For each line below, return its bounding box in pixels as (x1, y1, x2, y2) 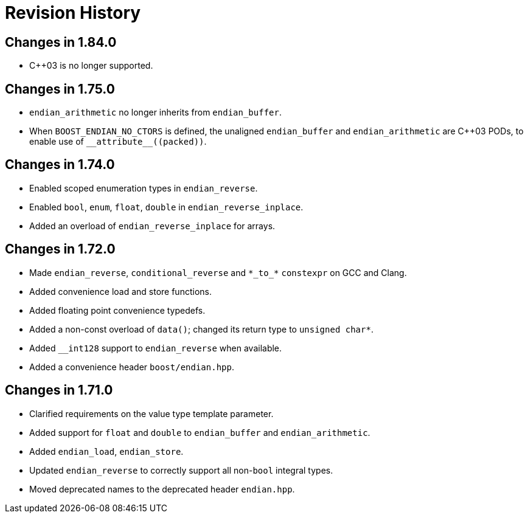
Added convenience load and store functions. (29, 286, 212, 297)
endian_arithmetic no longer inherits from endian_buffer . (29, 107, 282, 118)
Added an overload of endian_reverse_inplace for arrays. (29, 220, 276, 231)
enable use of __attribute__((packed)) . (29, 136, 207, 147)
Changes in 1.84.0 (5, 34, 117, 50)
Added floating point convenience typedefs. (29, 305, 206, 316)
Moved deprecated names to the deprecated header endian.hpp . (29, 483, 295, 494)
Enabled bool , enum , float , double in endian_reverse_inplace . (29, 201, 304, 212)
